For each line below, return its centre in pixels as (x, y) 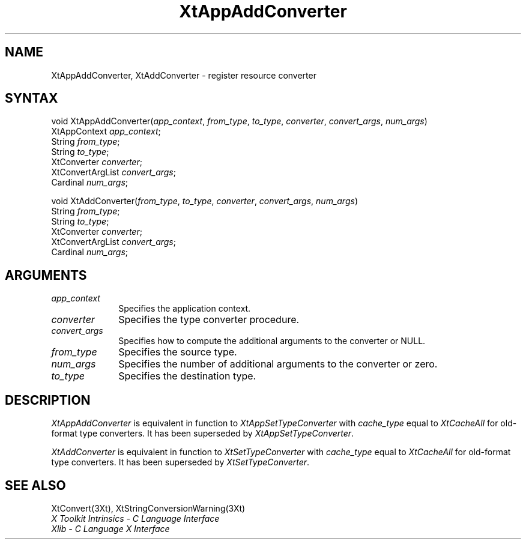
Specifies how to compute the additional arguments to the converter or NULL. (272, 341)
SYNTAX (32, 98)
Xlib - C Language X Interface (110, 528)
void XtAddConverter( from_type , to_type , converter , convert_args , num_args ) (204, 201)
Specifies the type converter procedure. (209, 320)
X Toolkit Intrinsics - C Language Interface (135, 518)
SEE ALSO (35, 485)
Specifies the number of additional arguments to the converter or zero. (278, 364)
